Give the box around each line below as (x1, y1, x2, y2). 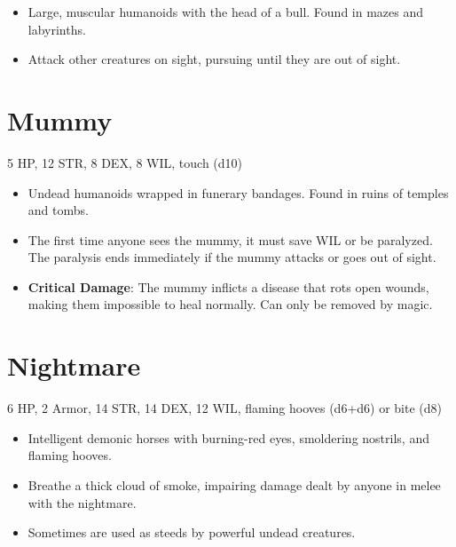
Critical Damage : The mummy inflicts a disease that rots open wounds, (28, 277, 429, 296)
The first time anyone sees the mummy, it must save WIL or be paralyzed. (28, 230, 433, 249)
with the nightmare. (28, 493, 137, 511)
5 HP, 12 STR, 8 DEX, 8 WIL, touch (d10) (7, 153, 243, 171)
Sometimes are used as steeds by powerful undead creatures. (28, 523, 356, 542)
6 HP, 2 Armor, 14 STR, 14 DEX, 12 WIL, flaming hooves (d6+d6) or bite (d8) (7, 399, 443, 417)
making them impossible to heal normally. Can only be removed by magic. (28, 295, 433, 313)
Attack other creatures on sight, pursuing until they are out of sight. (28, 50, 401, 68)
